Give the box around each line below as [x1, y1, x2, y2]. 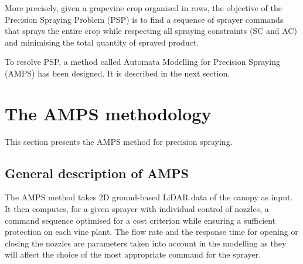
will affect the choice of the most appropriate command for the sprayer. [5, 248, 261, 260]
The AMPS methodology [5, 101, 212, 125]
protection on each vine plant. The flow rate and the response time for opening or [5, 225, 298, 238]
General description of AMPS [5, 164, 189, 182]
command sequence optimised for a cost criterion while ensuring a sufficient [5, 214, 276, 226]
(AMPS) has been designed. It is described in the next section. [5, 67, 230, 79]
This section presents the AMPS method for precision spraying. [5, 135, 233, 147]
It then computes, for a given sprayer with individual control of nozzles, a [5, 203, 269, 215]
